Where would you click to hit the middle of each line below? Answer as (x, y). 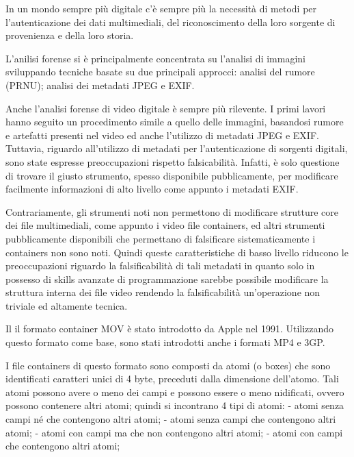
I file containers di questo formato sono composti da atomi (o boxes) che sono (168, 365)
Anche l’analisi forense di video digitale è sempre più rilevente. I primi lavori (166, 108)
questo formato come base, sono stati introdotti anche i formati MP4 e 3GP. (165, 342)
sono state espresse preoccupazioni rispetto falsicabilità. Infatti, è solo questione (173, 161)
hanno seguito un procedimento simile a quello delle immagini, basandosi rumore (175, 122)
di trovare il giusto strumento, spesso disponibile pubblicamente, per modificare (172, 175)
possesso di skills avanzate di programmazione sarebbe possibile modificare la (167, 279)
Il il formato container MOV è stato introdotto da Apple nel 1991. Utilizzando (170, 329)
